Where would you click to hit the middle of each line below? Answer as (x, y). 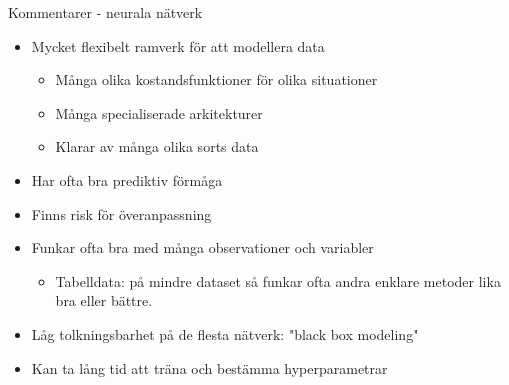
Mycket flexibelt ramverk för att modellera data (178, 45)
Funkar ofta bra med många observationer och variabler (202, 247)
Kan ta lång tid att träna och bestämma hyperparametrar (209, 367)
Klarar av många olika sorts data (157, 146)
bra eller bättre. (104, 300)
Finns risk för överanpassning (121, 213)
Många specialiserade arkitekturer (159, 112)
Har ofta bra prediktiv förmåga (127, 179)
